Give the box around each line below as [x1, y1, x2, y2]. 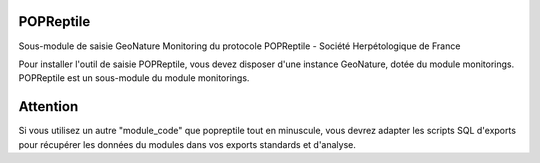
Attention [18, 98, 79, 115]
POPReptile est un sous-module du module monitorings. [18, 72, 250, 84]
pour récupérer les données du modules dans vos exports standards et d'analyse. [18, 138, 357, 150]
